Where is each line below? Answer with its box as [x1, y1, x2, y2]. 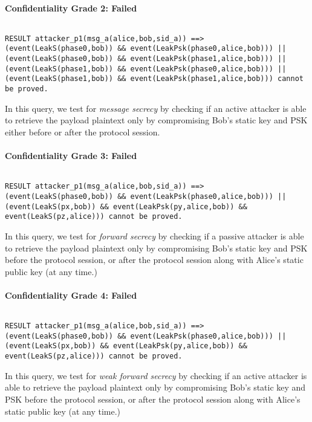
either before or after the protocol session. [5, 125, 160, 138]
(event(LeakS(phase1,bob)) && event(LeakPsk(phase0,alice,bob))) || [5, 64, 287, 73]
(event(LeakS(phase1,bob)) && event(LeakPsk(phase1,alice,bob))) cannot [5, 74, 304, 83]
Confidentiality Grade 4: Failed [5, 288, 137, 301]
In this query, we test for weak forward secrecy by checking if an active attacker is [5, 369, 307, 381]
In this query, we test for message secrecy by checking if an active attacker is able [5, 102, 307, 114]
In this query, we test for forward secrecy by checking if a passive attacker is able [5, 229, 304, 242]
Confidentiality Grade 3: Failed [5, 149, 137, 162]
